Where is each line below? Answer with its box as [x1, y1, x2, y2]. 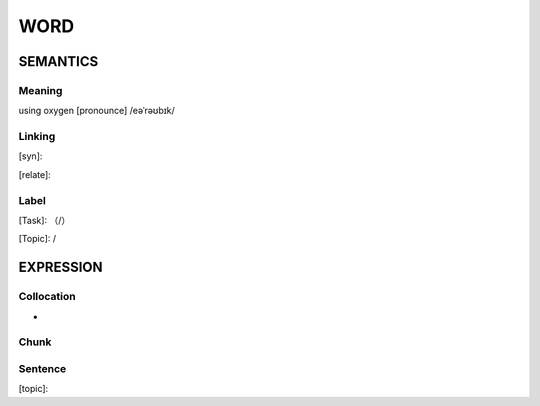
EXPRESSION [18, 259, 103, 276]
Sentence [18, 361, 67, 375]
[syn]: [18, 150, 43, 162]
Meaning [18, 83, 63, 97]
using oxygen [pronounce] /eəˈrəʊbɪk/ [18, 105, 175, 117]
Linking [18, 130, 56, 144]
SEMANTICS [18, 53, 99, 70]
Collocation [18, 290, 76, 304]
